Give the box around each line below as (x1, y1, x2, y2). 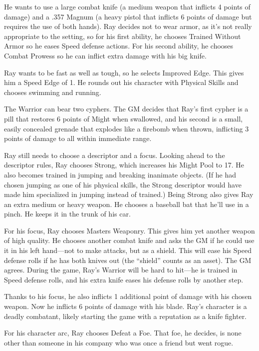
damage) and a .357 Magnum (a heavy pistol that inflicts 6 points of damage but (4, 11, 252, 21)
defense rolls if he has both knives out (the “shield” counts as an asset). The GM (4, 254, 252, 265)
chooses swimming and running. (4, 86, 101, 97)
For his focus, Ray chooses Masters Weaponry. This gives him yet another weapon (4, 225, 255, 235)
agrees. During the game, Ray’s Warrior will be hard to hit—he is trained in (4, 264, 238, 275)
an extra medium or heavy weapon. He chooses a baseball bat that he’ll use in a (4, 198, 249, 209)
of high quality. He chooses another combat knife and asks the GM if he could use (4, 235, 255, 245)
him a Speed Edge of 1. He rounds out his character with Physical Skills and (4, 77, 239, 87)
